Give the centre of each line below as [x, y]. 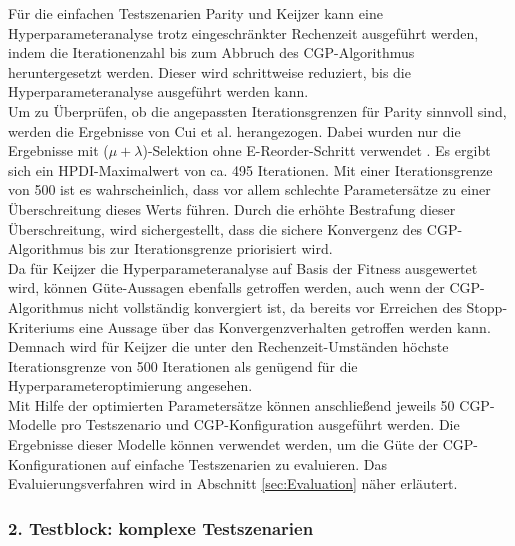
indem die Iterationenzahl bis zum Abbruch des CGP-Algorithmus [211, 52]
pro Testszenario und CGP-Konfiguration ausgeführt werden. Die [260, 424]
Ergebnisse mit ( [58, 150]
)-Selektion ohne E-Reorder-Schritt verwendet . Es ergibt [316, 150]
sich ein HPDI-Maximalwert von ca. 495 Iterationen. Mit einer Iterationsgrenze [250, 169]
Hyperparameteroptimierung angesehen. [130, 385]
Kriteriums [41, 326]
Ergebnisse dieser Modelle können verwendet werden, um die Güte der [223, 444]
